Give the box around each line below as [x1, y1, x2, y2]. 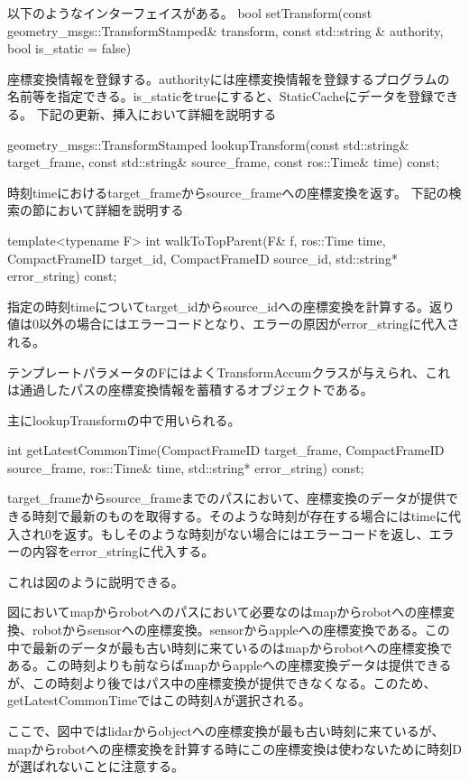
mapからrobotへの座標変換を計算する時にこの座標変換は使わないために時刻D [7, 739, 462, 758]
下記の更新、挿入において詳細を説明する [36, 104, 277, 123]
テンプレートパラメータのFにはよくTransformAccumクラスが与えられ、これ [7, 362, 451, 381]
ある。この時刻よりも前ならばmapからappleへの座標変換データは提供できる [7, 655, 452, 674]
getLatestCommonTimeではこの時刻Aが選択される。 [7, 691, 311, 710]
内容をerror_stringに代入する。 [32, 542, 215, 561]
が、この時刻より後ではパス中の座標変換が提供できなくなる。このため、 [7, 673, 437, 692]
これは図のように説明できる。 [7, 572, 184, 590]
